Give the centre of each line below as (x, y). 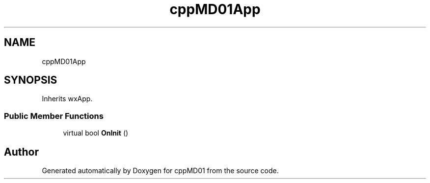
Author (21, 152)
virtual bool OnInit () (96, 133)
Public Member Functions (54, 116)
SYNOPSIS (31, 80)
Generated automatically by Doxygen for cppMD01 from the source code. (160, 171)
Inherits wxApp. (67, 99)
